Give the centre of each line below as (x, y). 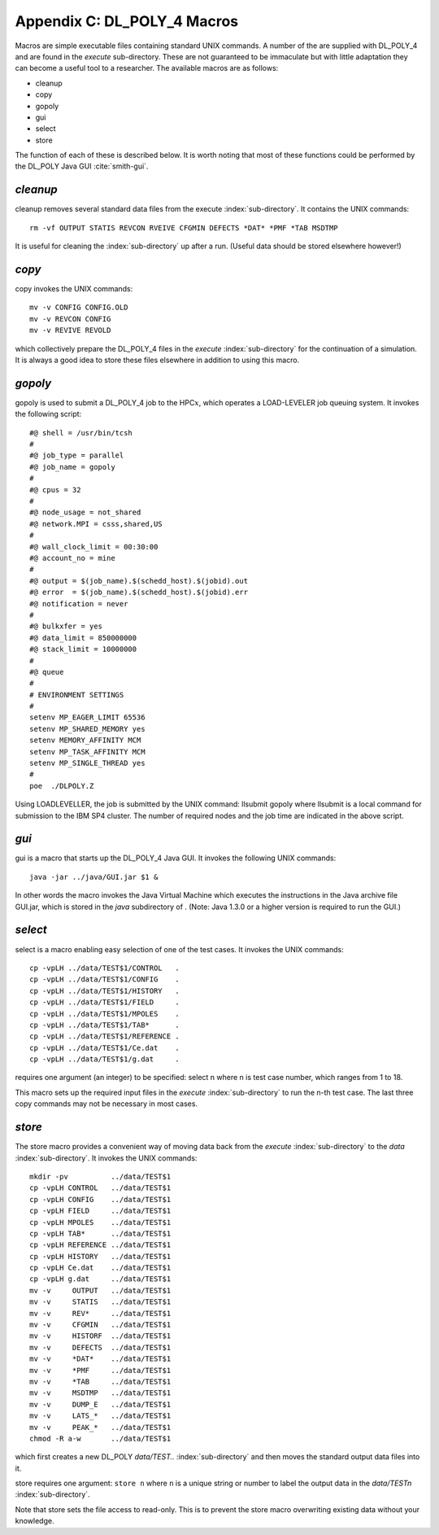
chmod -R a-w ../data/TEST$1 (100, 1438)
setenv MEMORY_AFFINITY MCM (85, 740)
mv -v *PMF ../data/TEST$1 (100, 1370)
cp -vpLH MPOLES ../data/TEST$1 (100, 1222)
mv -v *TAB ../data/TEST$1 (100, 1381)
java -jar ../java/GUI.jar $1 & (94, 877)
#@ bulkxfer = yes (66, 626)
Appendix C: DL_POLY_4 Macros (127, 21)
